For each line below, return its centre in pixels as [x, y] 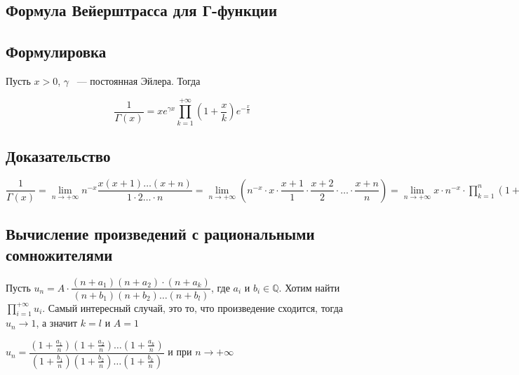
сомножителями [59, 254]
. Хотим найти [309, 287]
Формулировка [56, 52]
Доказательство [58, 156]
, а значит [57, 323]
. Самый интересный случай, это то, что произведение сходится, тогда [193, 307]
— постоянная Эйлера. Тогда [139, 80]
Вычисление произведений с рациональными [160, 234]
